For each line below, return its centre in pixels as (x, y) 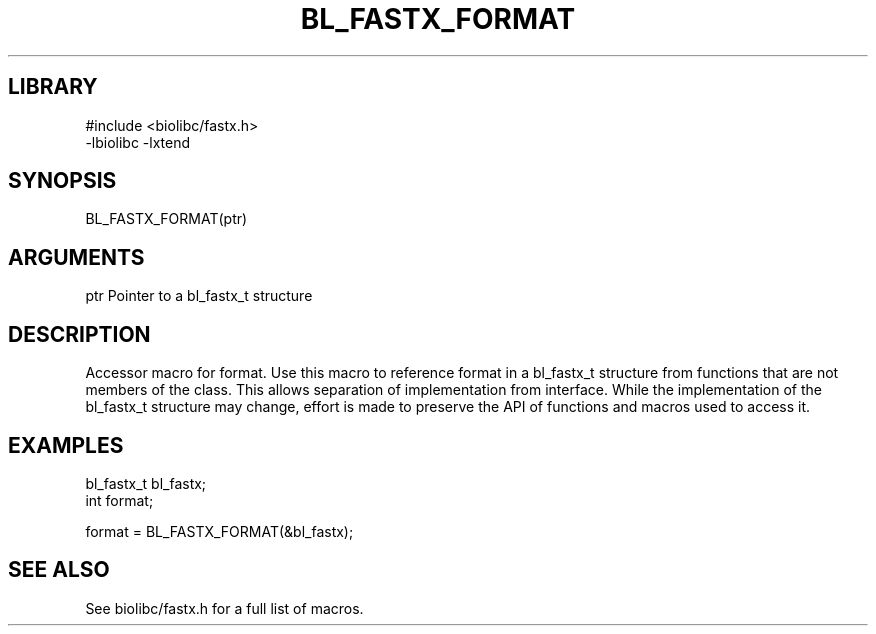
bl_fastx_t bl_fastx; (146, 483)
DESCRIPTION (79, 334)
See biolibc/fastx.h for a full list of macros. (224, 608)
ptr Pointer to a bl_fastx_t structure (199, 296)
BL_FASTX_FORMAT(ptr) (166, 219)
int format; (119, 500)
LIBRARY (53, 87)
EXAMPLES (66, 445)
